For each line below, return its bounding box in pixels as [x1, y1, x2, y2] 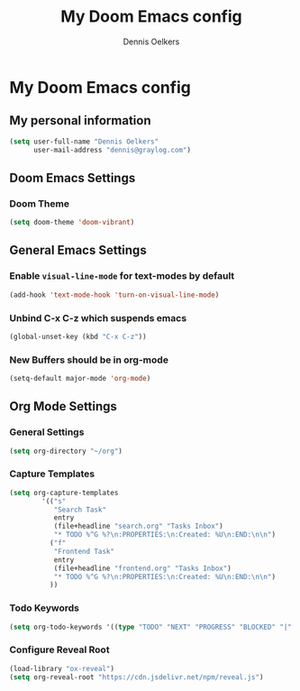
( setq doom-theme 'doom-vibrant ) [9, 218, 135, 227]
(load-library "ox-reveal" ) [9, 664, 115, 673]
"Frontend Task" [53, 547, 115, 556]
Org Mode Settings [9, 399, 117, 414]
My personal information [9, 113, 151, 128]
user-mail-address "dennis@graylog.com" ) [32, 145, 192, 154]
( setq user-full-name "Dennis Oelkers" [9, 137, 159, 146]
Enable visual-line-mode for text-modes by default [9, 270, 235, 282]
